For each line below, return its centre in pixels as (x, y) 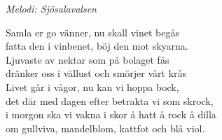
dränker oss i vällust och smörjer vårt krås (96, 73)
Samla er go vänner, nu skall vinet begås (92, 32)
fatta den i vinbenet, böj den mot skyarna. (97, 46)
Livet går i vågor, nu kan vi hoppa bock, (92, 86)
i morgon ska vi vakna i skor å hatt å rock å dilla (111, 114)
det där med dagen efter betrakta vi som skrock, (110, 100)
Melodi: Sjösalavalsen (51, 8)
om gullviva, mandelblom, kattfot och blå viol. (105, 128)
